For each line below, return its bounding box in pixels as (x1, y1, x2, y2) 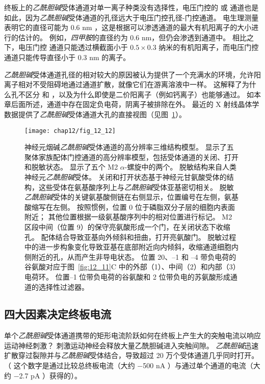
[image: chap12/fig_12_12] (24, 127, 116, 134)
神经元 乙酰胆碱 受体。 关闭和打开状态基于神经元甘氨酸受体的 (24, 171, 227, 182)
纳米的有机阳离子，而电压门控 (158, 42, 259, 52)
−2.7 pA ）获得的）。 (13, 370, 82, 380)
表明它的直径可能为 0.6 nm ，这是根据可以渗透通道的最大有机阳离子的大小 (4, 22, 252, 33)
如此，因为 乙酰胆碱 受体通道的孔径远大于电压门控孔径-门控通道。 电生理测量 (4, 12, 259, 22)
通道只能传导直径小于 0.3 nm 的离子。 (4, 51, 130, 62)
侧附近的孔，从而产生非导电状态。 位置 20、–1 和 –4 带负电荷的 (24, 251, 236, 262)
